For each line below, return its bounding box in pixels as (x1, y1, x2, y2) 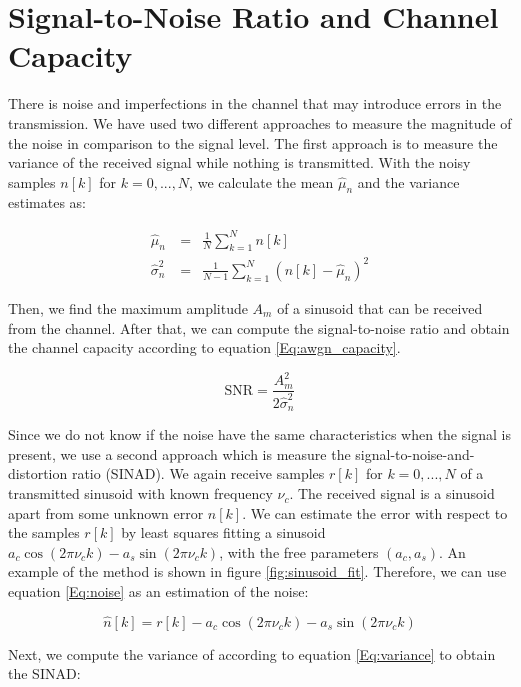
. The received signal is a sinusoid (289, 483, 495, 504)
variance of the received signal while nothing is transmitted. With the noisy (8, 152, 471, 173)
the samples (8, 522, 80, 543)
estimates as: (8, 192, 86, 213)
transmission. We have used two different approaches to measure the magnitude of (8, 112, 512, 133)
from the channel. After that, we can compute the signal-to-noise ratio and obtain (8, 317, 510, 338)
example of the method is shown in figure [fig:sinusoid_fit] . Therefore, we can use (8, 561, 507, 582)
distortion (8, 463, 68, 484)
